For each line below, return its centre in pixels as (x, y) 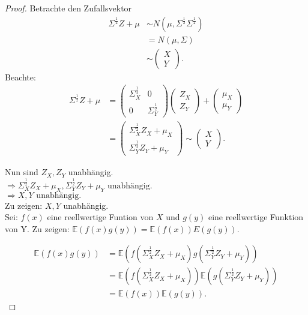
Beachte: (20, 76)
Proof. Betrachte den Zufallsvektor (68, 8)
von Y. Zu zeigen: (37, 228)
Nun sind (22, 172)
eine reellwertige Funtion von (100, 217)
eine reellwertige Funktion (256, 217)
